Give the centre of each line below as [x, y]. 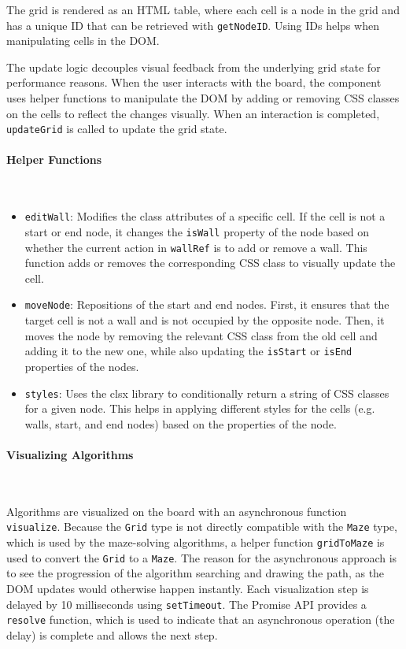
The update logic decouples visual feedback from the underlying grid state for [194, 67]
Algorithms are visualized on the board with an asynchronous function [177, 511]
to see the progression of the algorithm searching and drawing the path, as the [196, 573]
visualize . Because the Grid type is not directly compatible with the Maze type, [202, 527]
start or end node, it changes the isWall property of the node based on [197, 231]
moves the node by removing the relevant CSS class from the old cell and [201, 335]
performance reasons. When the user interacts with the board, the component [194, 82]
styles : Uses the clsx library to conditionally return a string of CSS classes [207, 393]
